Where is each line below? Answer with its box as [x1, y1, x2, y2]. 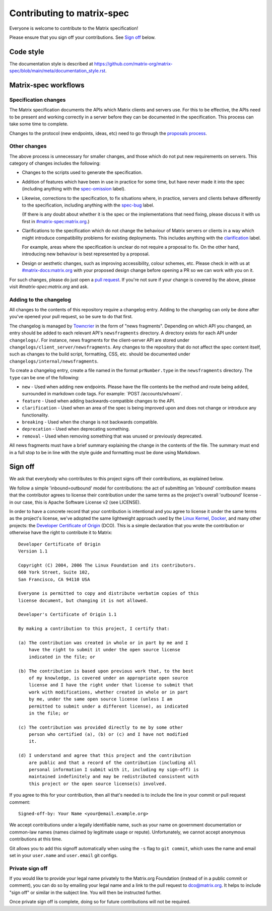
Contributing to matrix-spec [9, 8, 129, 19]
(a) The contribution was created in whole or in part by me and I [18, 640, 188, 646]
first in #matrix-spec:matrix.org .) [22, 218, 90, 224]
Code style [9, 47, 44, 56]
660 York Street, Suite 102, [18, 570, 90, 575]
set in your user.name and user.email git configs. [9, 852, 118, 858]
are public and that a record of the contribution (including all [28, 759, 196, 765]
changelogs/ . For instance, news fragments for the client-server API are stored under [9, 337, 190, 343]
